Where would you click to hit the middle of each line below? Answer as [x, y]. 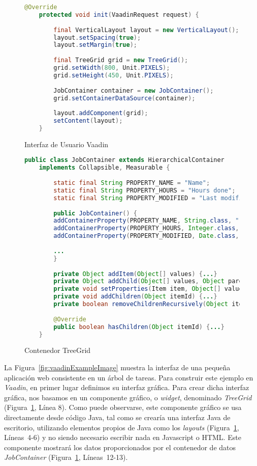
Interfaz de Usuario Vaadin [67, 144]
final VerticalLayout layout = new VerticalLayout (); [146, 30]
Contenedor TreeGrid [58, 350]
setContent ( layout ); [88, 121]
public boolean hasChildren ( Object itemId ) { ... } [139, 327]
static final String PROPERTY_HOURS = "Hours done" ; [144, 190]
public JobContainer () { [95, 213]
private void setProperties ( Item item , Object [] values [150, 289]
